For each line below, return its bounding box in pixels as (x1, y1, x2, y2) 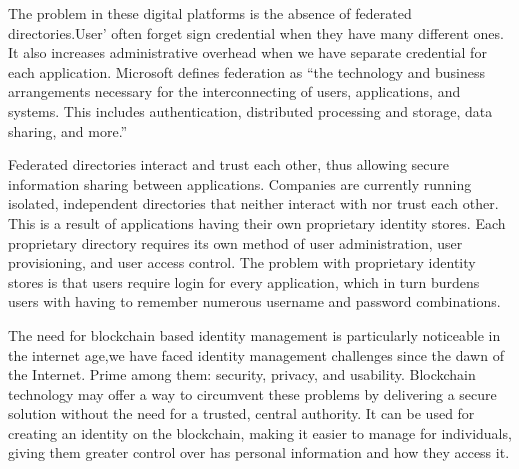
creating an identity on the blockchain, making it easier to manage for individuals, (8, 422, 512, 443)
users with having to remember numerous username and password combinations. (8, 291, 501, 312)
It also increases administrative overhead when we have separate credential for (8, 42, 487, 63)
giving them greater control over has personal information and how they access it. (8, 442, 510, 463)
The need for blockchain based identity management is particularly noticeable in (8, 324, 501, 345)
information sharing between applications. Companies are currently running (8, 173, 472, 194)
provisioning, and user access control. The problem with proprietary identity (8, 252, 476, 273)
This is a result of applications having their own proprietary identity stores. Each (8, 212, 506, 233)
